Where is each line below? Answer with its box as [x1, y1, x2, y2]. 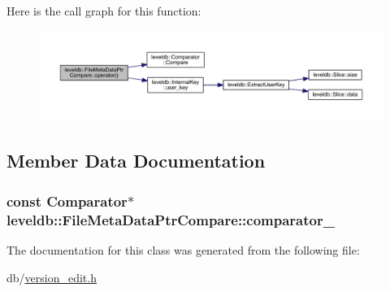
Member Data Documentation [6, 148, 266, 173]
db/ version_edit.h [6, 268, 97, 285]
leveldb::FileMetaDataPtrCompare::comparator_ [6, 209, 335, 229]
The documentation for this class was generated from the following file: [6, 241, 360, 258]
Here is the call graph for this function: [6, 2, 201, 19]
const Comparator [6, 190, 128, 211]
